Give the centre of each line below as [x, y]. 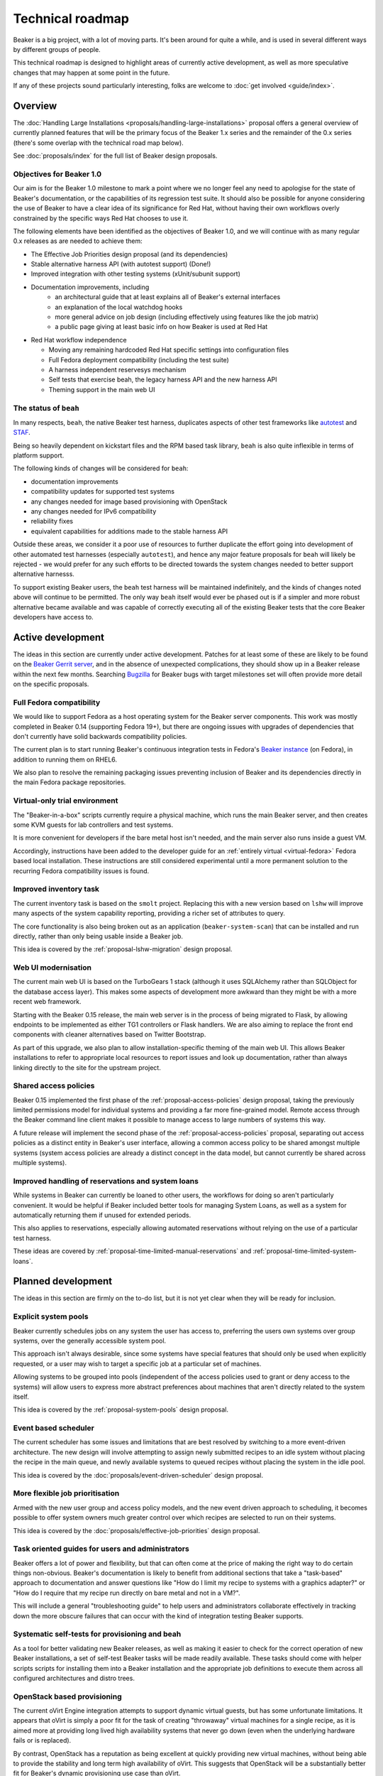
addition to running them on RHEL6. [65, 759]
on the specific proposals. [51, 684]
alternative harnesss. [44, 574]
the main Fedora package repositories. [70, 782]
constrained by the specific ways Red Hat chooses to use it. [101, 218]
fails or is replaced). [42, 1740]
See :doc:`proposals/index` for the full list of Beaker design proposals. [115, 156]
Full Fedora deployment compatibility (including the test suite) [139, 359]
